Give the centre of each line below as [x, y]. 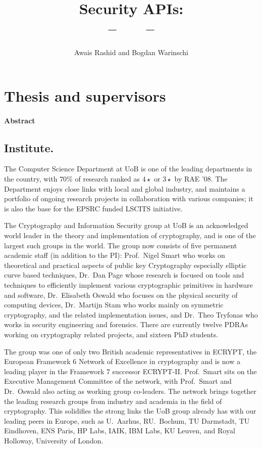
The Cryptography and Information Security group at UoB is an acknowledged [126, 225]
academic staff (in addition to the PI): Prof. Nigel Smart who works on [115, 255]
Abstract [20, 120]
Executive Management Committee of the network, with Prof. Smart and [118, 381]
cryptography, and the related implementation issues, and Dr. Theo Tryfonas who [131, 314]
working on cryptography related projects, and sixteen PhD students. [111, 334]
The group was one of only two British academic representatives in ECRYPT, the [130, 351]
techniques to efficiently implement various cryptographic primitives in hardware [128, 285]
